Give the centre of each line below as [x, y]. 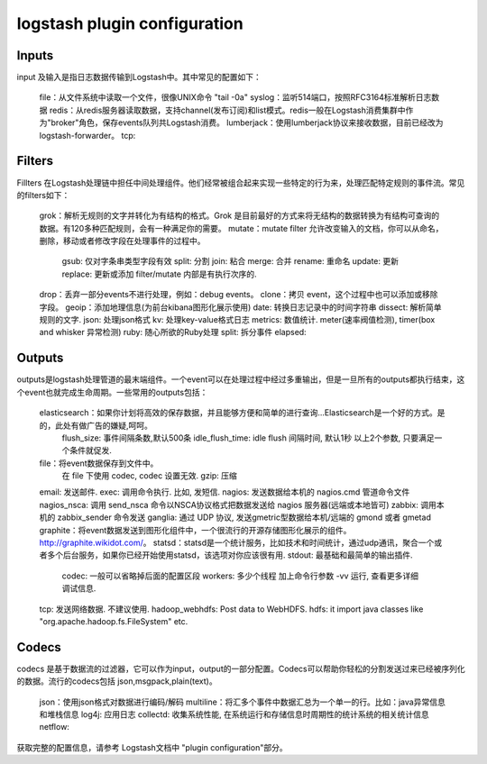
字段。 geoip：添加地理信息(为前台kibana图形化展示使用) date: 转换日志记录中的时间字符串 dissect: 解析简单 [240, 307]
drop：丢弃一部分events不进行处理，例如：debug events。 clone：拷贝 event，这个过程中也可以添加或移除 [239, 295]
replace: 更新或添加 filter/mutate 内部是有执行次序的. [159, 274]
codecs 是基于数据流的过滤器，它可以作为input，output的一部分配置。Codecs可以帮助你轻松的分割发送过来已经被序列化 [241, 668]
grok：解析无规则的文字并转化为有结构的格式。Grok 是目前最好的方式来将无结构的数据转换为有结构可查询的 [239, 215]
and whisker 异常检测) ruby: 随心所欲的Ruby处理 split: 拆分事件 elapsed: [173, 332]
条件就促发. [91, 450]
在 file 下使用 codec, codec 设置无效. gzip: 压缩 [150, 476]
